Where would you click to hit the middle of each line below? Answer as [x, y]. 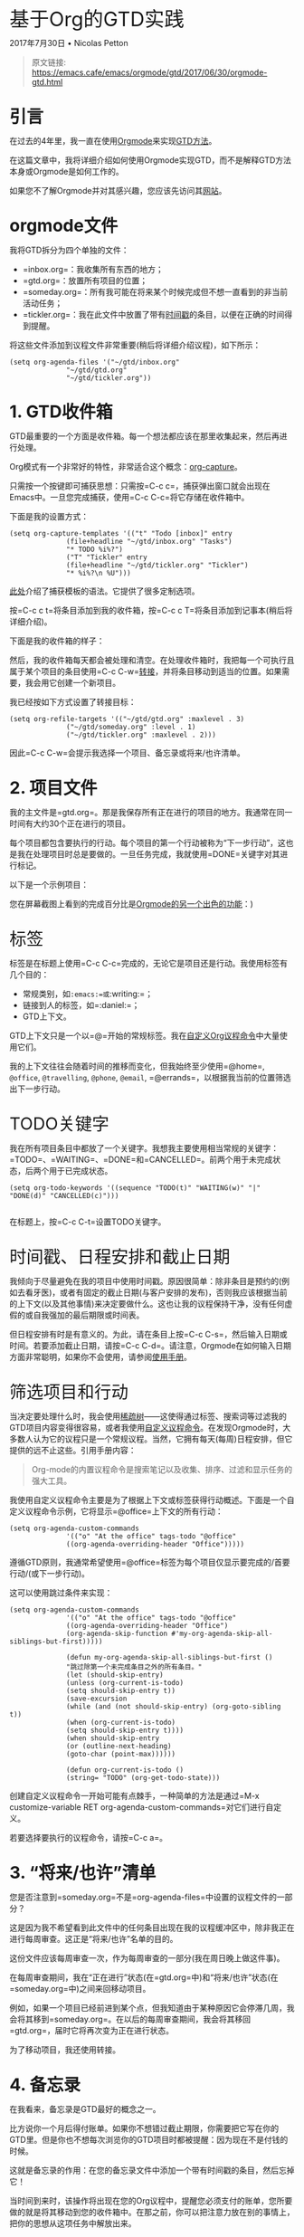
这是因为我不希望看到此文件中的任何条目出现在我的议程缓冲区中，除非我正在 [152, 1928]
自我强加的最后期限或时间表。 [89, 1315]
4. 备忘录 [45, 2085]
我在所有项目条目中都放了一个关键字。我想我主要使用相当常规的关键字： [144, 1148]
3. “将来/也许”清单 [83, 1872]
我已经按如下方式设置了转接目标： [73, 702]
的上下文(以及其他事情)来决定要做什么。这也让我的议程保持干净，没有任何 [147, 1304]
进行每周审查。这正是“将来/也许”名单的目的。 [94, 1939]
